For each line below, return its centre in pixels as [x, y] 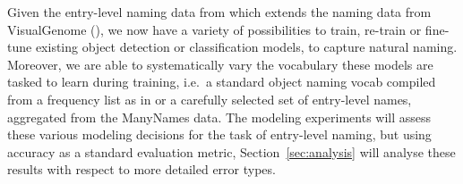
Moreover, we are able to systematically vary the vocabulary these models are [220, 64]
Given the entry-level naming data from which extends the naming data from [219, 12]
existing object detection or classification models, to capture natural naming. [246, 47]
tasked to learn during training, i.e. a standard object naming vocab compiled [222, 82]
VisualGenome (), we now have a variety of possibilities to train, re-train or [214, 29]
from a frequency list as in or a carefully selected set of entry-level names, [210, 99]
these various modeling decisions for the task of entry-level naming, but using [219, 134]
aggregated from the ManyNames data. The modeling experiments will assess [219, 117]
